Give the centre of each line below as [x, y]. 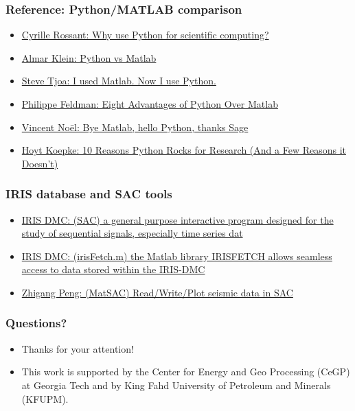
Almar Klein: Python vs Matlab [89, 57]
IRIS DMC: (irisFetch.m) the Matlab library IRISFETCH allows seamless [177, 256]
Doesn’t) [40, 163]
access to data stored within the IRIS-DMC [113, 269]
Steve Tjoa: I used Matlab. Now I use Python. [119, 81]
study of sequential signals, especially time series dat [132, 233]
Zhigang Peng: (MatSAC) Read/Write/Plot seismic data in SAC [157, 292]
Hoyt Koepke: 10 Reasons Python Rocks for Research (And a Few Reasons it [184, 150]
